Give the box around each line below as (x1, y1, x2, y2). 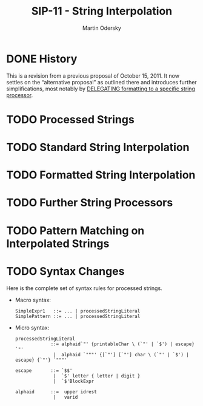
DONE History (6, 52, 78, 66)
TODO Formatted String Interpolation (6, 168, 196, 182)
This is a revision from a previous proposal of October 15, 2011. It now (6, 72, 180, 80)
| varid (53, 394, 78, 400)
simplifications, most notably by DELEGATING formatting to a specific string (6, 85, 196, 92)
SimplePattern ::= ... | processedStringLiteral (15, 313, 141, 319)
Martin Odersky (82, 24, 121, 32)
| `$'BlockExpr (53, 378, 95, 384)
